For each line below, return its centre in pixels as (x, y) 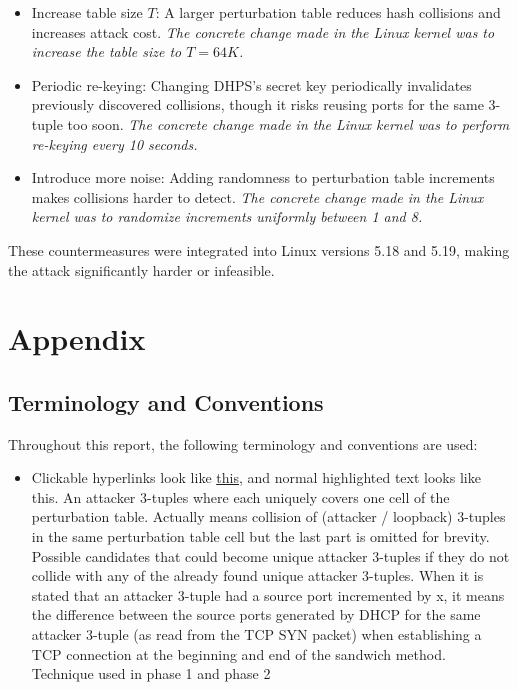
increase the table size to (106, 51)
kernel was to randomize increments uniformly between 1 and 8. (227, 216)
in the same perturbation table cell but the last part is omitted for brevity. (260, 536)
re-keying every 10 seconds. (114, 143)
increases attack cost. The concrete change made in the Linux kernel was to (263, 31)
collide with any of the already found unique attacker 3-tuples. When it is (257, 575)
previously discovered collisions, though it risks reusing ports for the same (257, 104)
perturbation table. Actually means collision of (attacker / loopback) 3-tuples (268, 516)
